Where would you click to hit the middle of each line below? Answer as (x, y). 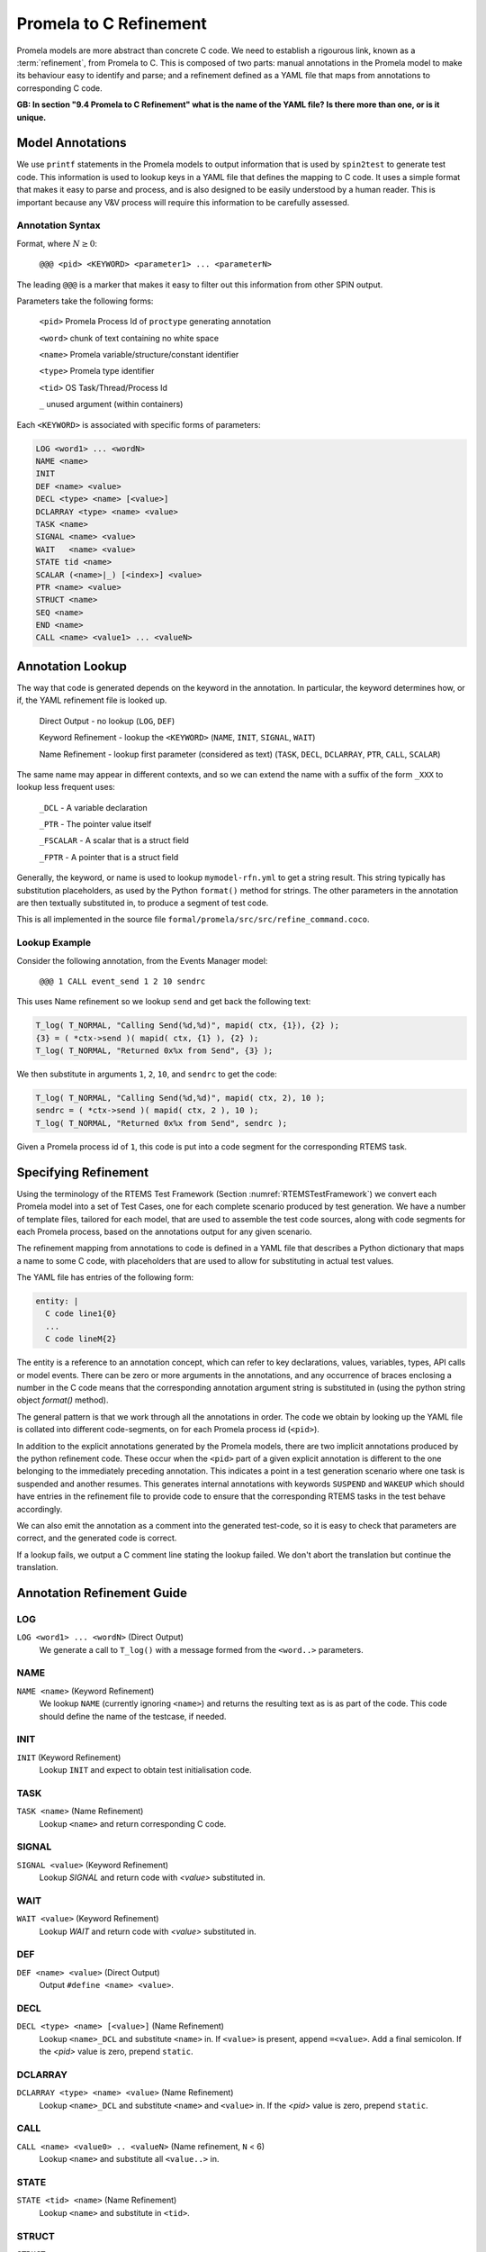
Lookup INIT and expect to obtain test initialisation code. (145, 1770)
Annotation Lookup (72, 666)
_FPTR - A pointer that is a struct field (109, 857)
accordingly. (40, 1509)
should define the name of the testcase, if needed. (133, 1716)
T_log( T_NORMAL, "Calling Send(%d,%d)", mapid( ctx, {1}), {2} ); (188, 1026)
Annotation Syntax (58, 225)
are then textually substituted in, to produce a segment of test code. (143, 903)
